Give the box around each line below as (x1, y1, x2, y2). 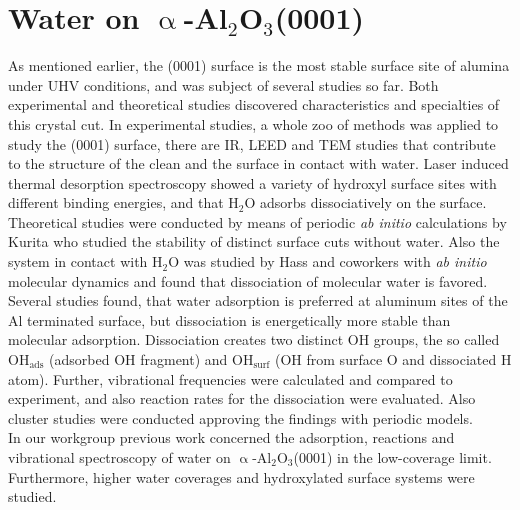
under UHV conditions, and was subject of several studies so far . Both (8, 74, 439, 95)
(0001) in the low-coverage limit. (293, 447, 492, 467)
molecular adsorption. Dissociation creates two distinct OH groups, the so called (8, 329, 500, 350)
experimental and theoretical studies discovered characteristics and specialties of (8, 94, 500, 115)
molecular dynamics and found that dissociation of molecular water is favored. (8, 270, 488, 291)
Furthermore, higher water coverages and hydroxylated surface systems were (8, 466, 475, 487)
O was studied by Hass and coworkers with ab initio (168, 251, 487, 272)
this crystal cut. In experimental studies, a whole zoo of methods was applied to (8, 113, 499, 134)
